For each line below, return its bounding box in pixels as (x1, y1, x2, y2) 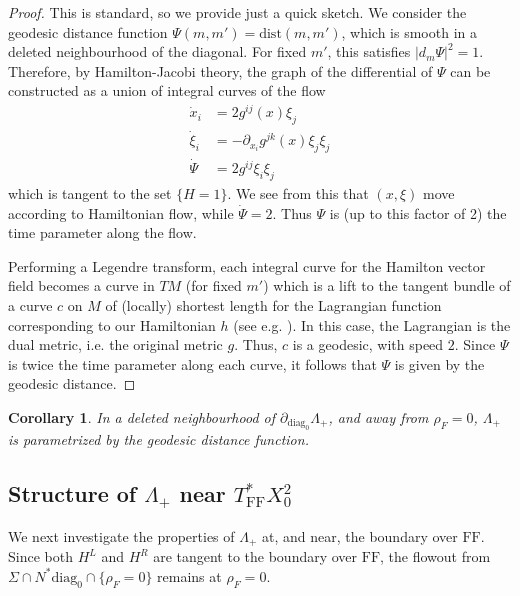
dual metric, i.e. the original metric (8, 334, 223, 355)
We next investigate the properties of (8, 525, 235, 546)
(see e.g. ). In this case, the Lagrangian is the (233, 314, 511, 335)
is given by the (394, 353, 485, 374)
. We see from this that (227, 182, 369, 203)
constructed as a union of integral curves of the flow (8, 80, 326, 101)
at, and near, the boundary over (262, 525, 458, 546)
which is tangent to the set (8, 182, 172, 203)
